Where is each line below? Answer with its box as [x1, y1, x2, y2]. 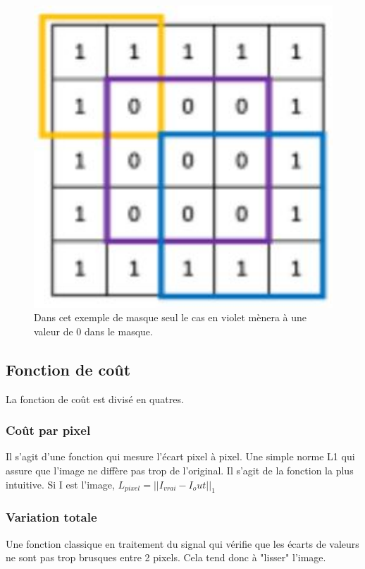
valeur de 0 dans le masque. [34, 323, 153, 338]
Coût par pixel [6, 421, 91, 439]
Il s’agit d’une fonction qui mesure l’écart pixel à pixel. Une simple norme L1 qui [6, 449, 355, 464]
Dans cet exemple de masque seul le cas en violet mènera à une [34, 310, 307, 325]
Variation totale [6, 508, 97, 526]
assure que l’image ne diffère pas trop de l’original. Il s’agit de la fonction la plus [6, 463, 354, 478]
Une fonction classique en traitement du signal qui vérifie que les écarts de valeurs [6, 536, 359, 551]
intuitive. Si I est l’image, [6, 477, 115, 491]
